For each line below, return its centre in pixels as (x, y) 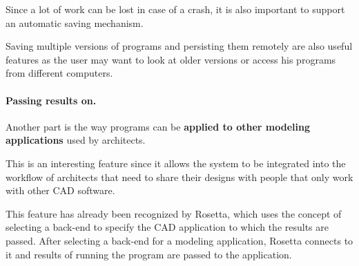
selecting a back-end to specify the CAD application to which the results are (167, 227)
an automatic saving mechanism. (75, 22)
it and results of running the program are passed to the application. (149, 254)
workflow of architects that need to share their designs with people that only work (179, 177)
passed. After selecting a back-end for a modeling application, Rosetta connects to (179, 240)
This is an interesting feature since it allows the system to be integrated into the (176, 163)
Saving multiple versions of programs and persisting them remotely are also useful (179, 46)
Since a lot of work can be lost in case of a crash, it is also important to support (175, 9)
